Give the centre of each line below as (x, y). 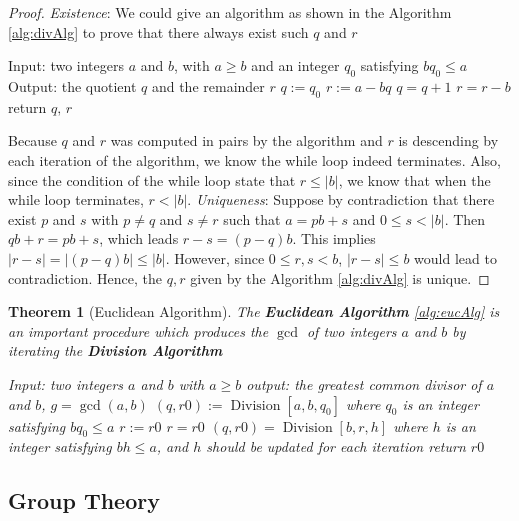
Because (32, 140)
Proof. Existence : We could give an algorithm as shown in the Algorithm (230, 12)
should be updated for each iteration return (336, 446)
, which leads (139, 238)
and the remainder (208, 85)
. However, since (215, 257)
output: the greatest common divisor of (364, 383)
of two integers (351, 330)
